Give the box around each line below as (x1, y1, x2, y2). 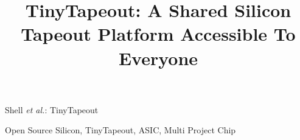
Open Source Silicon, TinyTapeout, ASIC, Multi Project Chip (5, 124, 236, 136)
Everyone (118, 45, 198, 70)
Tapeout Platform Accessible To (21, 21, 296, 46)
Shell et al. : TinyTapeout (5, 103, 99, 116)
